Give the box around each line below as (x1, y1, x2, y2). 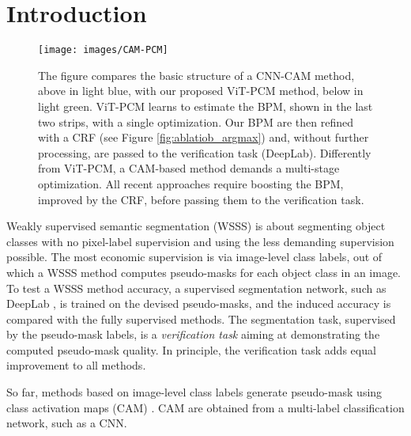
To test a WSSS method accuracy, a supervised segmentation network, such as (6, 279, 386, 296)
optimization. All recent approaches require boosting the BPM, (38, 175, 344, 191)
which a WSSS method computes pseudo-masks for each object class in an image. (6, 263, 402, 280)
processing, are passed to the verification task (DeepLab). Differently (38, 144, 371, 161)
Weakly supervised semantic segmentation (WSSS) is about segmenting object (6, 218, 386, 234)
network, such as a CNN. (6, 415, 127, 431)
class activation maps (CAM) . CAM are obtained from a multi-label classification (6, 399, 405, 415)
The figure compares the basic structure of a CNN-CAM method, (38, 66, 355, 83)
